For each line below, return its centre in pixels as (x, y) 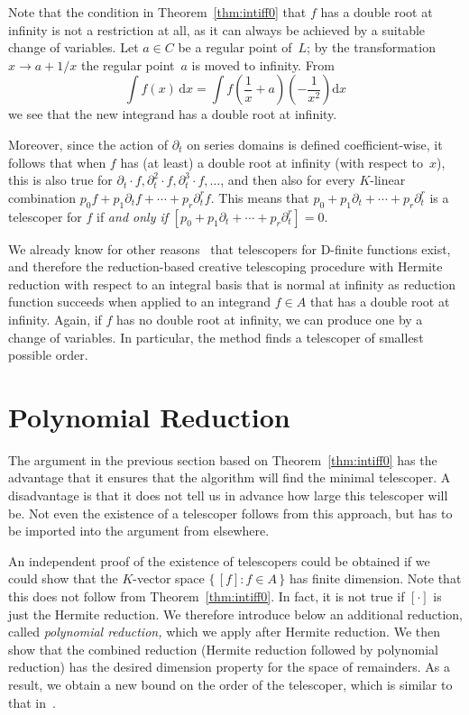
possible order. (48, 355)
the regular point (128, 64)
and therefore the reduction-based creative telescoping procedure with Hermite (225, 266)
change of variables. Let (74, 47)
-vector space (169, 578)
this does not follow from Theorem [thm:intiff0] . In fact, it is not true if (207, 596)
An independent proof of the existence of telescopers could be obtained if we (219, 560)
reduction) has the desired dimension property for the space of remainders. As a (229, 667)
